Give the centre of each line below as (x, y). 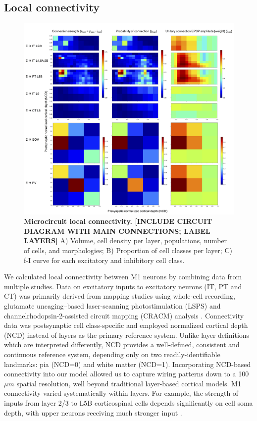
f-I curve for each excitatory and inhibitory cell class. (104, 260)
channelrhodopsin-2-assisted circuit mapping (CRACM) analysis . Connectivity (124, 315)
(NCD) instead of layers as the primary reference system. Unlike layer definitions (127, 335)
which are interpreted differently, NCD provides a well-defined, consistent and (122, 344)
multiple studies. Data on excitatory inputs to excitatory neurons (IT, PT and (123, 286)
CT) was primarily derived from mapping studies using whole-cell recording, (120, 296)
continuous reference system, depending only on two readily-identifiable (112, 354)
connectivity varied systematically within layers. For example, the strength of (121, 393)
